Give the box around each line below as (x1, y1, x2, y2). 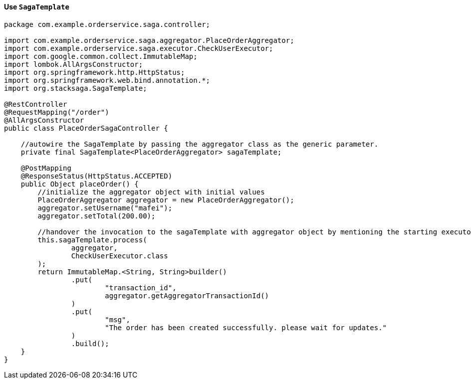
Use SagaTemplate (4, 2, 69, 11)
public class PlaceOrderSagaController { (4, 124, 168, 132)
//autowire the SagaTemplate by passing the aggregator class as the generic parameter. (20, 140, 379, 148)
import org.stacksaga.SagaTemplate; (4, 84, 147, 92)
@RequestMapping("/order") (4, 108, 109, 116)
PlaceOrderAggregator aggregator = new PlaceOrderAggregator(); (37, 195, 294, 204)
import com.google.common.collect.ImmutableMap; (4, 52, 198, 60)
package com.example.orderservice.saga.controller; (4, 20, 211, 28)
